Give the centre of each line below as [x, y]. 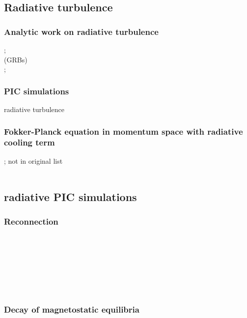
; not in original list [33, 160]
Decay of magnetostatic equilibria [72, 309]
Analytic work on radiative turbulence [81, 31]
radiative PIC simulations [70, 197]
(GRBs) [16, 59]
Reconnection [31, 221]
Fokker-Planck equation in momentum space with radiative [123, 131]
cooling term [29, 142]
